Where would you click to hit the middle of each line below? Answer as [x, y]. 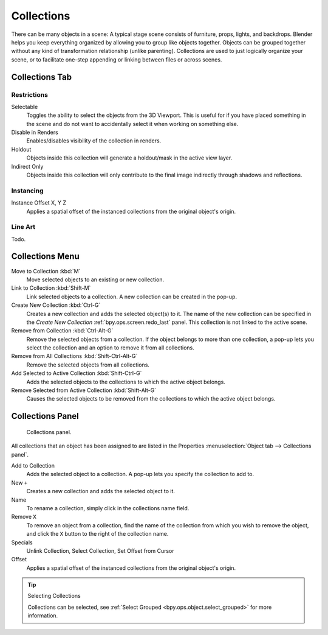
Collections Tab [42, 77]
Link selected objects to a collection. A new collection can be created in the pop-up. [132, 296]
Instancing [27, 191]
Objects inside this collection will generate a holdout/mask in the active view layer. [129, 158]
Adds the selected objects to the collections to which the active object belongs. [126, 382]
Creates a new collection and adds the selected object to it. [101, 491]
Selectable [25, 107]
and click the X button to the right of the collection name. [97, 534]
